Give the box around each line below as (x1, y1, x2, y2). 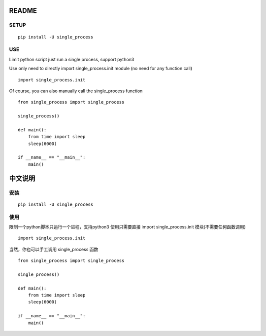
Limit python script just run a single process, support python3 (9, 56, 134, 62)
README (9, 6, 37, 15)
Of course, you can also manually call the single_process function (9, 88, 143, 94)
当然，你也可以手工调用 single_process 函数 (9, 246, 99, 252)
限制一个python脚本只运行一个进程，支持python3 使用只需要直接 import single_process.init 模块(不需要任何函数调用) (9, 224, 246, 229)
